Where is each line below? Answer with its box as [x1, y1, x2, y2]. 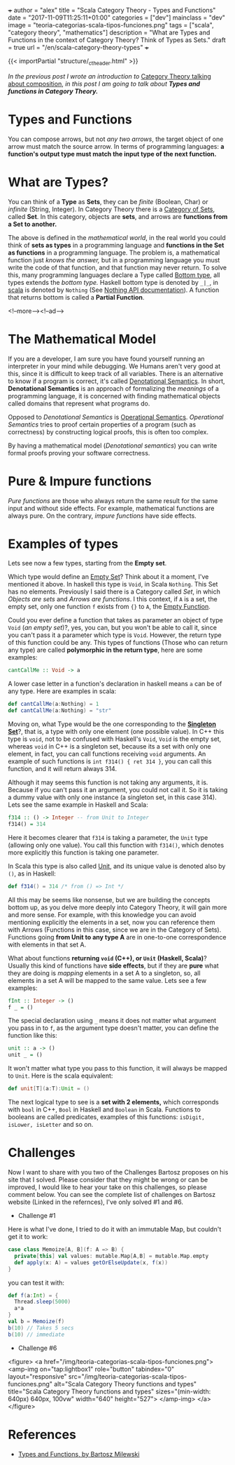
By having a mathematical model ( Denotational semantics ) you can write [8, 441, 218, 450]
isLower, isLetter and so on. [8, 1121, 94, 1129]
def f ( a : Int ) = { [8, 1292, 59, 1299]
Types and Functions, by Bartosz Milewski [17, 1450, 140, 1458]
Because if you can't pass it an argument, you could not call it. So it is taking [8, 786, 228, 794]
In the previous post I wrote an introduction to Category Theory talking [8, 72, 212, 80]
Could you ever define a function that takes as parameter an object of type [8, 616, 223, 624]
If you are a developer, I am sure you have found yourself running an [8, 354, 205, 363]
